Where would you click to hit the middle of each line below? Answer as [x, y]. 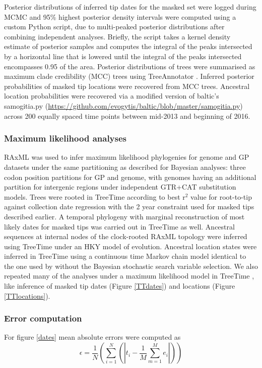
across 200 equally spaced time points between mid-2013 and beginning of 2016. [127, 116]
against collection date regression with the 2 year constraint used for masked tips [129, 206]
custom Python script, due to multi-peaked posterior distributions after [114, 27]
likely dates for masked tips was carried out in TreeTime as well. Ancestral [119, 226]
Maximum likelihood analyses [65, 138]
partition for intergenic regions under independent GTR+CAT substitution [120, 187]
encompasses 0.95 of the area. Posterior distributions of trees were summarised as [130, 66]
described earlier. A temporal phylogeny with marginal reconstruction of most [124, 216]
